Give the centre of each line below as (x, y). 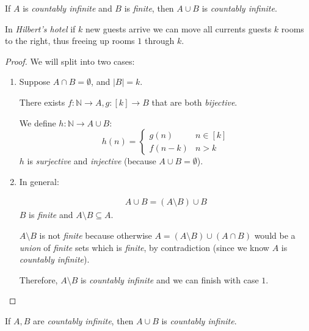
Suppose (35, 82)
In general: (39, 181)
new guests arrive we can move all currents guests (178, 28)
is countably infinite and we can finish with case (169, 279)
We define (38, 122)
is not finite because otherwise (96, 235)
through (159, 41)
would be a (275, 235)
